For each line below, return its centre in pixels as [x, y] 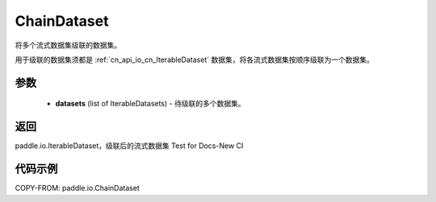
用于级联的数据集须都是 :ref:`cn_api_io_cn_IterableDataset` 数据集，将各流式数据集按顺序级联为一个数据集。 [195, 60]
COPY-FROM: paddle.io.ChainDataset [78, 188]
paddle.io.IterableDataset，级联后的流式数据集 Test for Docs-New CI [129, 146]
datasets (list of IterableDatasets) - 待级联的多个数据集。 [150, 104]
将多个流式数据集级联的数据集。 [68, 45]
